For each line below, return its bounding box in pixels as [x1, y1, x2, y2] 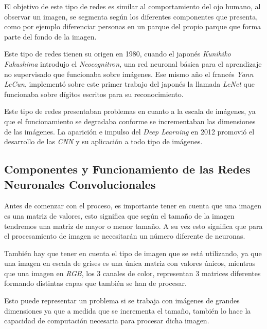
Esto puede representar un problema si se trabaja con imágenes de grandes [4, 295, 240, 306]
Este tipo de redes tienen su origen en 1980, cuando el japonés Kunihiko [4, 48, 231, 59]
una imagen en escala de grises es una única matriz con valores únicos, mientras [4, 258, 256, 268]
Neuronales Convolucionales [4, 176, 156, 192]
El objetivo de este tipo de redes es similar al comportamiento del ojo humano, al [4, 1, 261, 11]
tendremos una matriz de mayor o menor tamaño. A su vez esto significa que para [4, 220, 263, 231]
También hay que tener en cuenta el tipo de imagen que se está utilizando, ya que [4, 247, 262, 258]
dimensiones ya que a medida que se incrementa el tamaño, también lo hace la [4, 305, 251, 316]
